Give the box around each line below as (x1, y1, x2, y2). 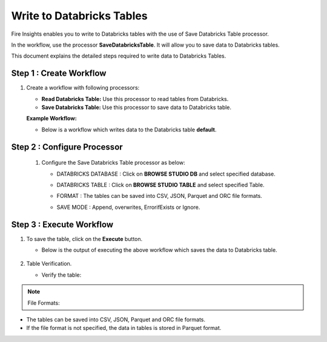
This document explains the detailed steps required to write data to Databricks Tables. (11, 52, 226, 60)
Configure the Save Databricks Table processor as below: (41, 159, 186, 166)
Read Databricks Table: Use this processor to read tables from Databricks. (41, 95, 229, 102)
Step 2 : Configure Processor (11, 142, 124, 152)
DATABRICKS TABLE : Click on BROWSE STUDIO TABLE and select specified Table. (56, 181, 265, 188)
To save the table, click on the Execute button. (26, 235, 143, 242)
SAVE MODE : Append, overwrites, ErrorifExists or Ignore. (56, 203, 200, 211)
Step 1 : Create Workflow (11, 68, 107, 79)
